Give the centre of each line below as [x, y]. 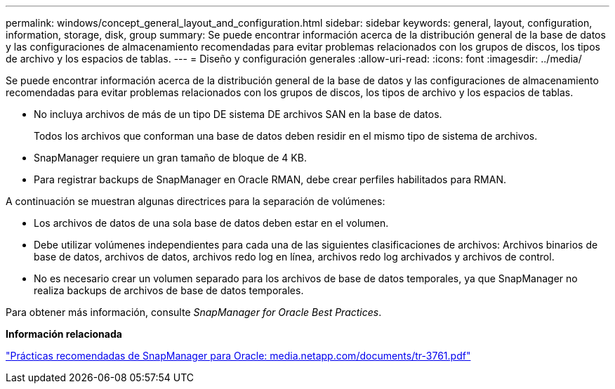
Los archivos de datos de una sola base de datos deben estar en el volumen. [211, 223]
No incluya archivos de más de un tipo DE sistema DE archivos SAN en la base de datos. [238, 114]
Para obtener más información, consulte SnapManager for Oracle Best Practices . [194, 312]
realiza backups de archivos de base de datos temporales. [169, 290]
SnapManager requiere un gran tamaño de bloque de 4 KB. [170, 158]
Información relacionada [64, 334]
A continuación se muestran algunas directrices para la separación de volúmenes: [196, 201]
